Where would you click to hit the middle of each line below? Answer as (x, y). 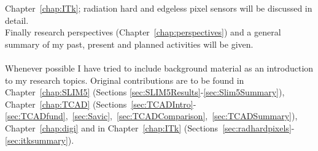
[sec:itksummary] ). (40, 140)
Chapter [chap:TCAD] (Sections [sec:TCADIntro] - (101, 104)
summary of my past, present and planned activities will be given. (129, 44)
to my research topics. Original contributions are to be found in (125, 80)
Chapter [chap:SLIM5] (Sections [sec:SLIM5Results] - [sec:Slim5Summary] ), (145, 92)
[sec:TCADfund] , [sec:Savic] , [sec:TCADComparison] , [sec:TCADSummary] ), (151, 116)
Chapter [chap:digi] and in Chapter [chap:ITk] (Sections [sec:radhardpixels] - (150, 127)
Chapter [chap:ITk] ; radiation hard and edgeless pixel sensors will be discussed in (159, 8)
